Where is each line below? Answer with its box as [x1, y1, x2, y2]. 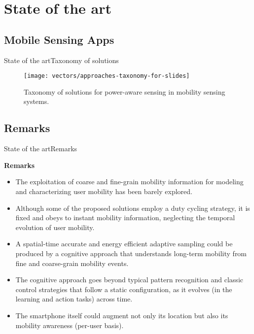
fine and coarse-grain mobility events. [15, 258, 129, 268]
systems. [24, 96, 49, 106]
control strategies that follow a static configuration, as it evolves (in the [15, 284, 232, 294]
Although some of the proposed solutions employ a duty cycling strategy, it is [15, 202, 250, 213]
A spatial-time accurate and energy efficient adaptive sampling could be [15, 238, 233, 249]
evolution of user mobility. [15, 222, 95, 232]
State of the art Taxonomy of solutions [4, 55, 119, 65]
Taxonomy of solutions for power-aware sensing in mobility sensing [24, 86, 225, 97]
